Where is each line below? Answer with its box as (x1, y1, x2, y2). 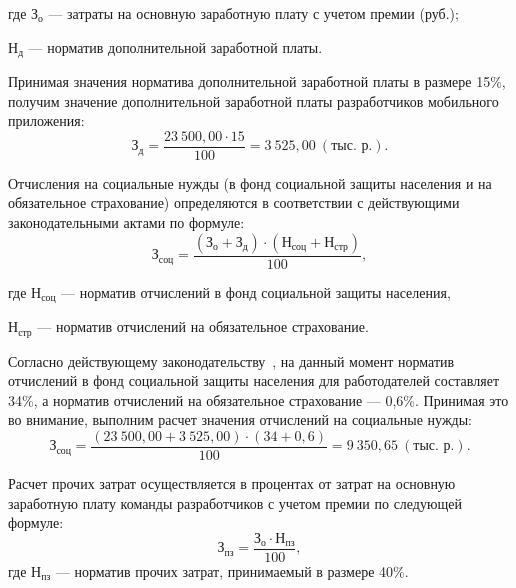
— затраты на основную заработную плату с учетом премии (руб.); (48, 3, 459, 23)
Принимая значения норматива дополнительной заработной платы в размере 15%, (8, 71, 506, 92)
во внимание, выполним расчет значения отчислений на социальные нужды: (8, 409, 472, 430)
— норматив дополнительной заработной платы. (28, 36, 323, 57)
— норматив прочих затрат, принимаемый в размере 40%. (55, 560, 409, 581)
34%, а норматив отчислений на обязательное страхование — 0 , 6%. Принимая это (8, 389, 509, 410)
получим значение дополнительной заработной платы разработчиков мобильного (8, 90, 499, 111)
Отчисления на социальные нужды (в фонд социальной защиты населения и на (8, 172, 492, 193)
